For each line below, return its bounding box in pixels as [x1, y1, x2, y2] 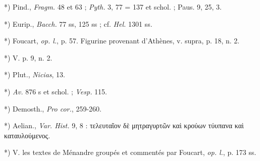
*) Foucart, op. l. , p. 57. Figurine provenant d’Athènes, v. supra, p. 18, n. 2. [4, 35, 240, 46]
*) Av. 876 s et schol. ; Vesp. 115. [4, 86, 108, 96]
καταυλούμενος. [4, 130, 50, 140]
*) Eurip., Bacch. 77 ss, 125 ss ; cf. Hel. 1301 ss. [4, 18, 152, 29]
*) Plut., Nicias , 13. [4, 69, 65, 80]
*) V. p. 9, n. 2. [4, 52, 53, 63]
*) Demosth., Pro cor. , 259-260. [4, 103, 101, 114]
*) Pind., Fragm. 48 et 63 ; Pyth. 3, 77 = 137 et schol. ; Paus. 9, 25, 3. [4, 2, 222, 12]
